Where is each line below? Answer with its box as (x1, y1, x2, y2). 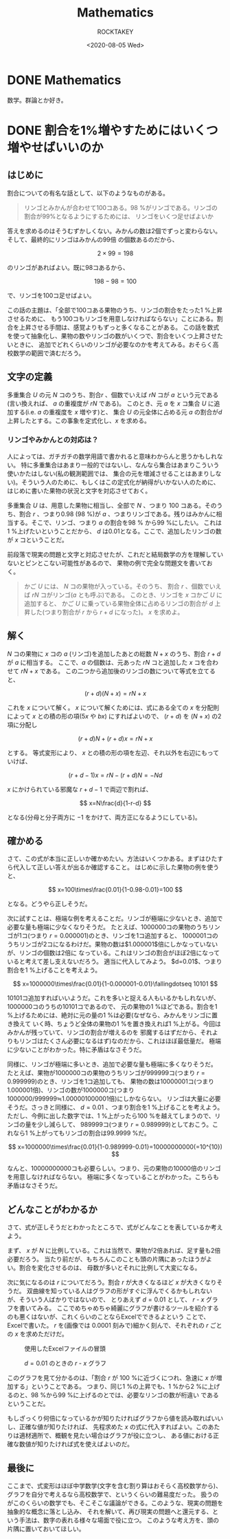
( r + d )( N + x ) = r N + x (84, 689, 146, 697)
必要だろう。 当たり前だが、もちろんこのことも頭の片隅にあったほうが (7, 1255, 207, 1264)
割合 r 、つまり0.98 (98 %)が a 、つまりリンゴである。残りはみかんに (19, 509, 216, 518)
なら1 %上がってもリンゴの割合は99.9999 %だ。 (12, 1129, 150, 1137)
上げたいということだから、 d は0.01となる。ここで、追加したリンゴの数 (16, 527, 222, 535)
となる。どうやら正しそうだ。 (7, 900, 91, 908)
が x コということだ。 (7, 535, 69, 544)
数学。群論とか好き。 (7, 96, 67, 104)
